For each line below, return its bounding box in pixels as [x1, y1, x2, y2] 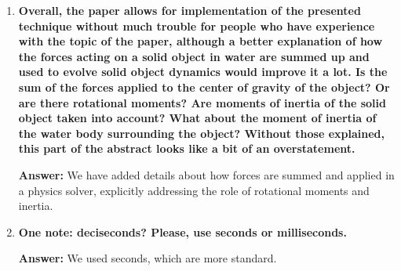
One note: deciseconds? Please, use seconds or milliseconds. [18, 223, 347, 240]
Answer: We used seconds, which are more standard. [18, 250, 277, 266]
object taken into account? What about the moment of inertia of [18, 110, 377, 126]
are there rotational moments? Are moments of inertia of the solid [18, 94, 386, 110]
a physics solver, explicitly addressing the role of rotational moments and [18, 182, 370, 198]
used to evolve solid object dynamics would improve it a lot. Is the [18, 63, 388, 80]
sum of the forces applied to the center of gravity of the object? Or [18, 78, 390, 95]
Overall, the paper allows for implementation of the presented [18, 2, 361, 18]
